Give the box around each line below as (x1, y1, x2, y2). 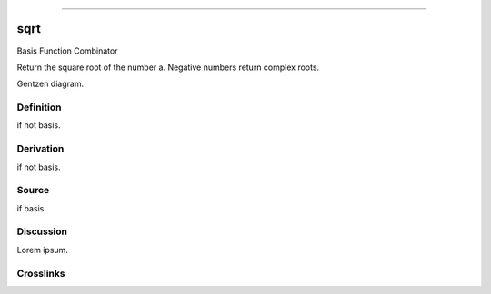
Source (16, 184, 50, 197)
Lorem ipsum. (16, 244, 68, 255)
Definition (16, 101, 62, 113)
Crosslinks (16, 267, 65, 279)
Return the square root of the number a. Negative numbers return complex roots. (16, 62, 320, 73)
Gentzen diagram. (16, 78, 85, 90)
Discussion (16, 225, 68, 238)
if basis (16, 202, 45, 213)
